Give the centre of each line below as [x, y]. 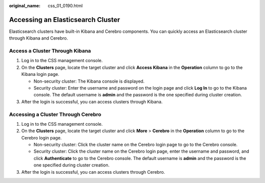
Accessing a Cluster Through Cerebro [55, 114]
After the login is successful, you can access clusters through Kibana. [92, 102]
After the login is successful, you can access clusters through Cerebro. [93, 172]
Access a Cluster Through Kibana [50, 51]
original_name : [25, 6]
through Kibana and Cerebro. [39, 38]
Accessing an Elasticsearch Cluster [65, 20]
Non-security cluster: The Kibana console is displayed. [89, 81]
